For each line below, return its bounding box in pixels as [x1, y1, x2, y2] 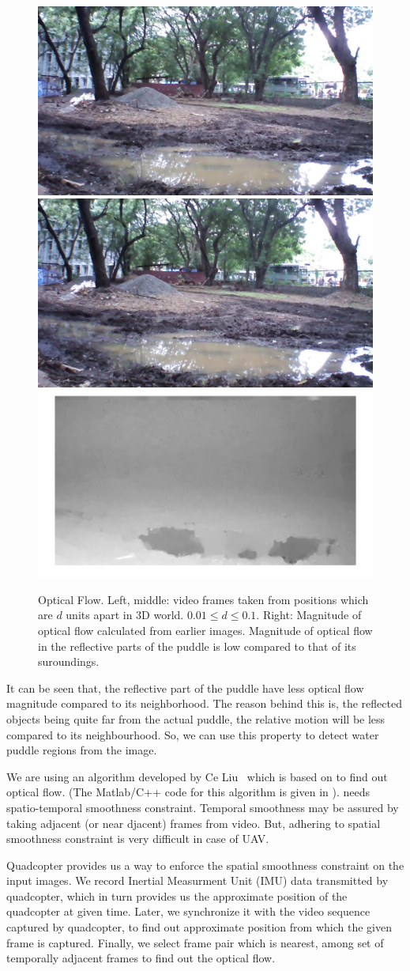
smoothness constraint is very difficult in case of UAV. [6, 830, 269, 847]
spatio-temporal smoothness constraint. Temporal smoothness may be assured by [6, 799, 399, 815]
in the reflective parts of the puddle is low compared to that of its [38, 637, 356, 654]
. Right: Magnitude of [256, 606, 362, 623]
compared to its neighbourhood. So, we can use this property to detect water [6, 726, 379, 742]
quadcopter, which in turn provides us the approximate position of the [6, 887, 348, 904]
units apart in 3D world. [66, 606, 184, 623]
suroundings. [38, 653, 100, 670]
